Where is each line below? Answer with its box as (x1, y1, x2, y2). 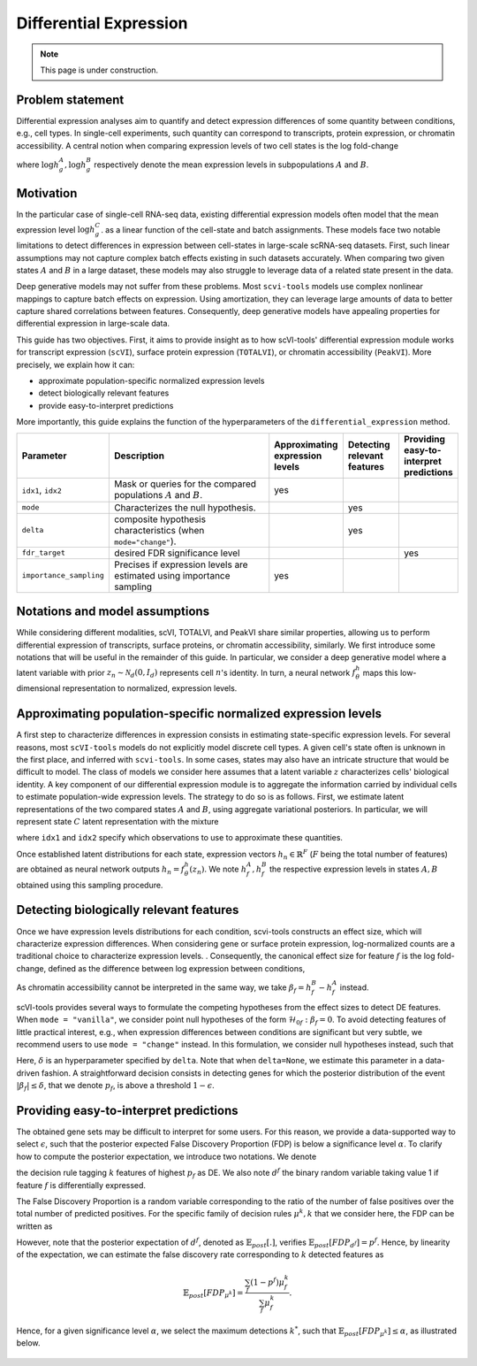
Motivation (16, 186, 78, 201)
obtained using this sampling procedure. (16, 879, 163, 890)
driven (16, 1067, 40, 1078)
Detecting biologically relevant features (16, 902, 239, 917)
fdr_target (21, 549, 66, 557)
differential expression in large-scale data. (16, 318, 170, 329)
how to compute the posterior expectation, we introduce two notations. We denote (16, 1151, 317, 1162)
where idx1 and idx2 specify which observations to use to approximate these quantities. (16, 833, 344, 843)
